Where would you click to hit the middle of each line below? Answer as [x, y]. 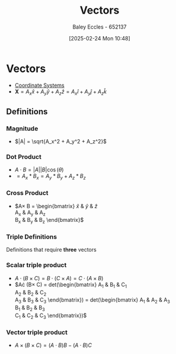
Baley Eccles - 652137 [100, 27]
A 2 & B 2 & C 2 [30, 293]
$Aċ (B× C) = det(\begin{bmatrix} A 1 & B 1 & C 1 [71, 285]
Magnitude [22, 129]
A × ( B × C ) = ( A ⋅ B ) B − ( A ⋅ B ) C [53, 345]
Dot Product [24, 157]
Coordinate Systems [39, 85]
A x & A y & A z [30, 213]
